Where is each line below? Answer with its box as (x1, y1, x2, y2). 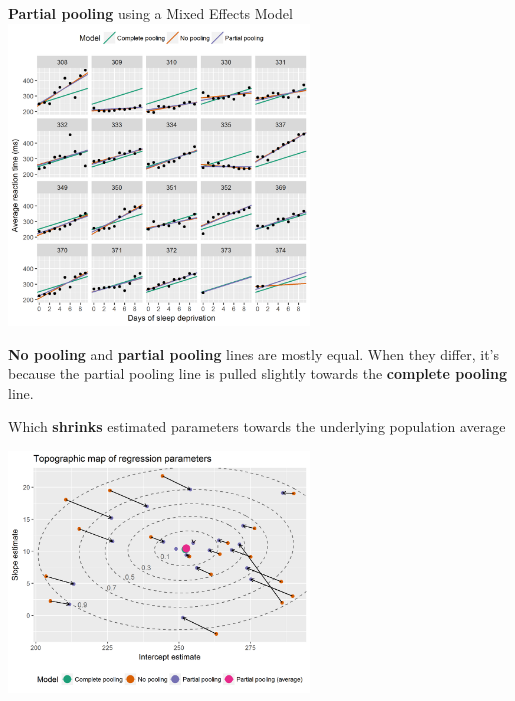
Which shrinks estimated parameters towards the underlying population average (8, 416, 506, 437)
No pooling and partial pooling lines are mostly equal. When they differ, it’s (8, 343, 500, 364)
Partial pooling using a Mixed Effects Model (8, 3, 293, 23)
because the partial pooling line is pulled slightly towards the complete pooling (8, 363, 508, 384)
